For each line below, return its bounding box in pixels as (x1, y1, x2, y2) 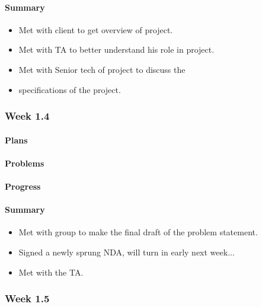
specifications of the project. (18, 83, 121, 95)
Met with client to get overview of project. (18, 23, 173, 36)
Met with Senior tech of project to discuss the (18, 63, 186, 75)
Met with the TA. (18, 266, 84, 278)
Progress (5, 180, 41, 192)
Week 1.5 (5, 291, 50, 306)
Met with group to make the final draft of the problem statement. (18, 226, 258, 238)
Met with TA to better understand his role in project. (18, 43, 215, 56)
